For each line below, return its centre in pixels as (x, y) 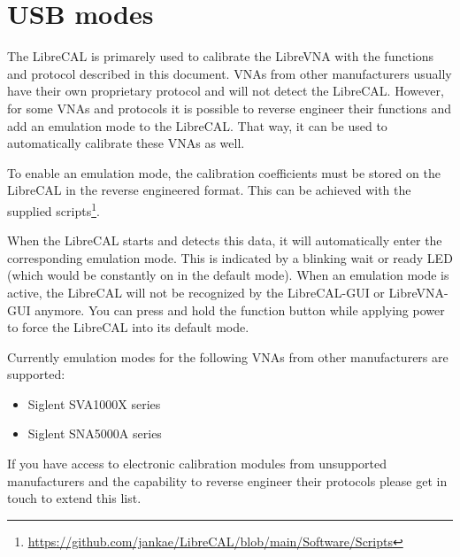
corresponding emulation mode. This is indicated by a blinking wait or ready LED (230, 257)
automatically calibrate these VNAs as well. (126, 143)
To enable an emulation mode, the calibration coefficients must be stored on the (224, 172)
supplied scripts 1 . (54, 209)
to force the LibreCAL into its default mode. (128, 327)
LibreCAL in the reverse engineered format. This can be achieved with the (209, 190)
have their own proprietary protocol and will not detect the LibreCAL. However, (226, 91)
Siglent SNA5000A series (95, 433)
